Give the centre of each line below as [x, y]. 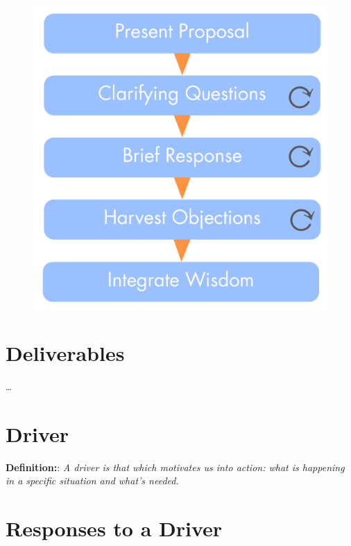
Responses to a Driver [114, 528]
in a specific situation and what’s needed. [92, 481]
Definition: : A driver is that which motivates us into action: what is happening [175, 467]
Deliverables [65, 352]
